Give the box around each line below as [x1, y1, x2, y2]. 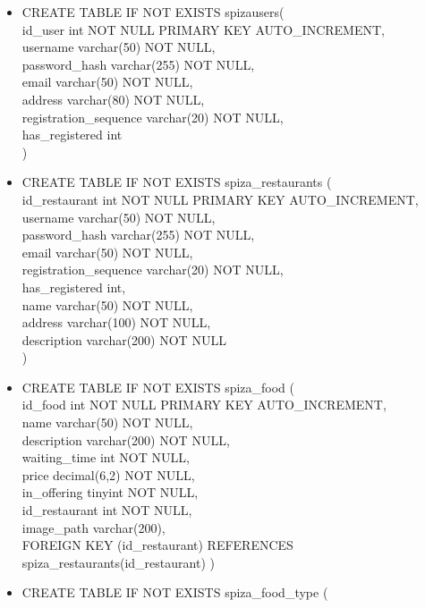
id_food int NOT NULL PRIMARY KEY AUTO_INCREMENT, [21, 395, 387, 414]
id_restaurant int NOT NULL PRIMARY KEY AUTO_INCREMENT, [21, 190, 419, 208]
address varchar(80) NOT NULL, [21, 89, 205, 108]
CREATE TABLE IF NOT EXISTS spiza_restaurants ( [21, 173, 332, 191]
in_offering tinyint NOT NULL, [21, 483, 199, 502]
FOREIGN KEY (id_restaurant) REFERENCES [21, 536, 293, 554]
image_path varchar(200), [21, 518, 166, 536]
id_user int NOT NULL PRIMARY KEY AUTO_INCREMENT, [21, 20, 385, 38]
